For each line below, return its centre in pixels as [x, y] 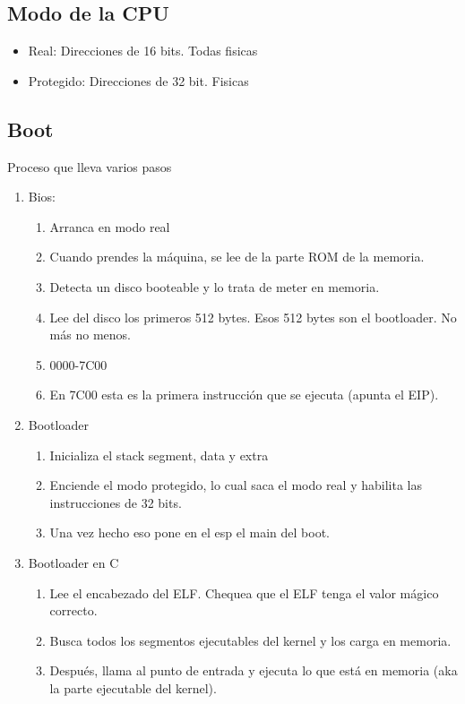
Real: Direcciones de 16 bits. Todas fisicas [143, 51]
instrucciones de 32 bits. [116, 502]
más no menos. [90, 335]
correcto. [73, 610]
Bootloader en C [73, 562]
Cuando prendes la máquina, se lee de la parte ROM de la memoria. [237, 257]
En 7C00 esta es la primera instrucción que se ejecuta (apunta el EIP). [244, 395]
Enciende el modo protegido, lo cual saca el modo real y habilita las [236, 485]
